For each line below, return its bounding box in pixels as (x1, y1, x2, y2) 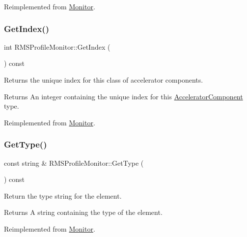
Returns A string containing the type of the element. (4, 207, 163, 217)
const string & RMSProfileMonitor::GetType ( (4, 157, 144, 168)
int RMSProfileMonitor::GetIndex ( (4, 41, 110, 52)
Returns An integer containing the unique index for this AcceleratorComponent (4, 91, 243, 101)
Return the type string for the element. (4, 190, 122, 201)
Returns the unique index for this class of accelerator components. (4, 75, 203, 85)
